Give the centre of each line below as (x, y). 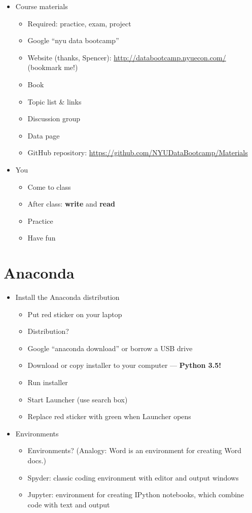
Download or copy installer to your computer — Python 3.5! (124, 365)
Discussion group (54, 118)
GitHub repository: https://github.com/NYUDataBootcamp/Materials (138, 152)
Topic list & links (55, 101)
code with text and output (69, 504)
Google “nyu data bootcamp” (73, 40)
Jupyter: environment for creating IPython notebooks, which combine (136, 494)
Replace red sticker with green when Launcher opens (109, 416)
